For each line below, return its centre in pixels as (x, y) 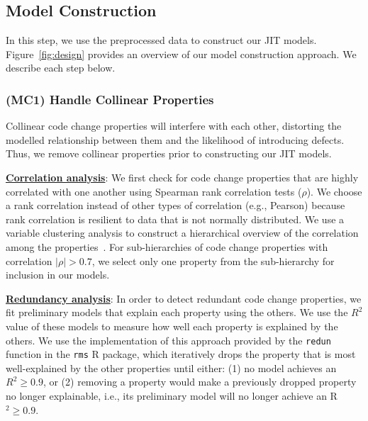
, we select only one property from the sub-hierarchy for (213, 260)
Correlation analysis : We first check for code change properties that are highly (182, 177)
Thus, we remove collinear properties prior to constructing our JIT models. (169, 153)
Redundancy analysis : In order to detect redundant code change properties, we (184, 298)
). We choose (334, 191)
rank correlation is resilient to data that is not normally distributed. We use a (175, 219)
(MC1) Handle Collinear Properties (110, 99)
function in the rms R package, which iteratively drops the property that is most (181, 354)
